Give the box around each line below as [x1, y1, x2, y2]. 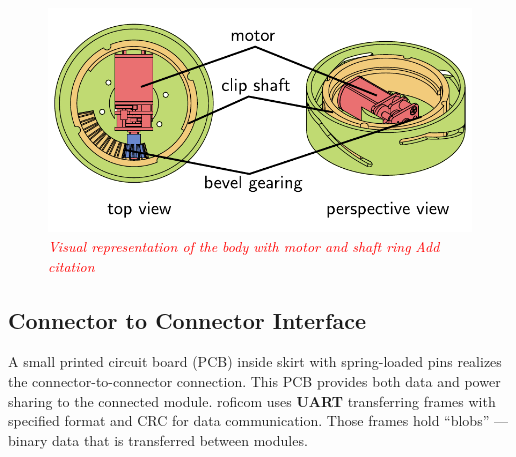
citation [48, 255, 95, 276]
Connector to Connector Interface [8, 304, 366, 335]
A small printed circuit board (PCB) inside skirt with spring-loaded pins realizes [8, 351, 502, 372]
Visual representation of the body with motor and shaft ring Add [48, 235, 440, 256]
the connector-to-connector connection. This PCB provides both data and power [8, 370, 501, 391]
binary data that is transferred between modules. [8, 429, 308, 450]
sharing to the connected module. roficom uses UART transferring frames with [8, 390, 496, 411]
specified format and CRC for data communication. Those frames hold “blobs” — [8, 410, 508, 431]
